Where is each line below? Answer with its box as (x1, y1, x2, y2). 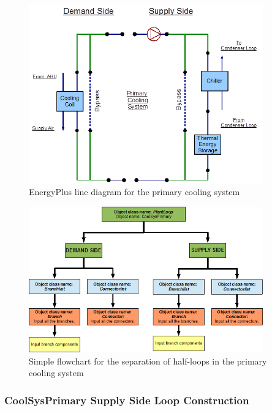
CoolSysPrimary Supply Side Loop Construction (4, 392, 249, 407)
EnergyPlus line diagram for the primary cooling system (29, 185, 240, 198)
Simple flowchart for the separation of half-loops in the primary (29, 354, 267, 367)
